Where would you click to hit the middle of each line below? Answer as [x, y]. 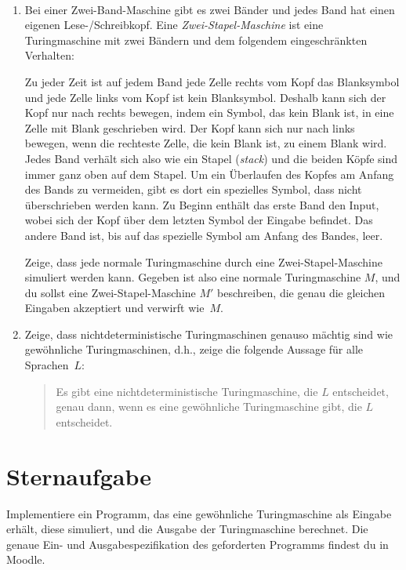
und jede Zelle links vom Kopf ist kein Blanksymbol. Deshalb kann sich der [205, 97]
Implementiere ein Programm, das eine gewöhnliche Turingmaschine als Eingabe [199, 513]
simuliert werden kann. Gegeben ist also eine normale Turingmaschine [193, 277]
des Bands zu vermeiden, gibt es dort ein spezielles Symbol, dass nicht [193, 189]
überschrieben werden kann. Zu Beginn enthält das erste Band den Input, [202, 204]
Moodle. [26, 559]
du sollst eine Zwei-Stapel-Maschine [110, 292]
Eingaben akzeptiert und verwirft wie [114, 308]
